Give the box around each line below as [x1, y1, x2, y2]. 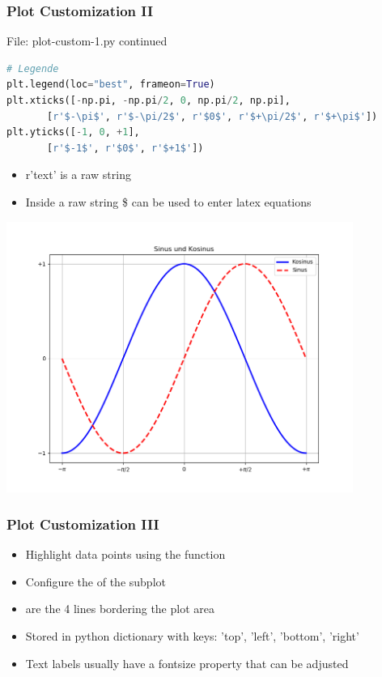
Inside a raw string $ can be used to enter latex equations [25, 193, 312, 210]
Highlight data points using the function [25, 546, 226, 563]
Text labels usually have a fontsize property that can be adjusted [25, 654, 349, 671]
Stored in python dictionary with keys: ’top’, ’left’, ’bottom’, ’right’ [25, 627, 359, 644]
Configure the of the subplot [25, 573, 166, 590]
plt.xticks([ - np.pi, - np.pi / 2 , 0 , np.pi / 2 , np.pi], [6, 95, 291, 106]
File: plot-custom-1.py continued [6, 32, 168, 49]
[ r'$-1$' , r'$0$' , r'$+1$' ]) [47, 142, 204, 154]
